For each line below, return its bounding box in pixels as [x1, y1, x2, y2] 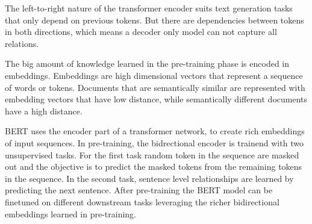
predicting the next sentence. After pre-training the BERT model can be [5, 184, 273, 196]
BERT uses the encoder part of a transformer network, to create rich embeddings [5, 125, 305, 137]
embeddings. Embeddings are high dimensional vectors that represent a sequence [5, 69, 303, 81]
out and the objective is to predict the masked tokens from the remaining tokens [5, 160, 302, 173]
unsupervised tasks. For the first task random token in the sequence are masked [5, 148, 299, 161]
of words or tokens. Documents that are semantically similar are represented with [5, 81, 305, 93]
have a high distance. [5, 104, 83, 117]
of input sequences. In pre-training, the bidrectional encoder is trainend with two [5, 136, 304, 149]
